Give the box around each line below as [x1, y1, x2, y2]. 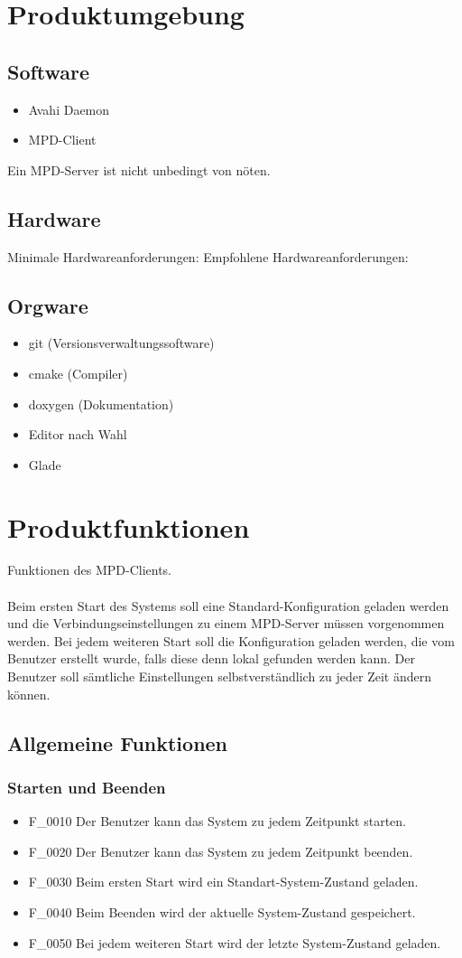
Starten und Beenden [7, 775, 166, 798]
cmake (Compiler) [28, 363, 128, 382]
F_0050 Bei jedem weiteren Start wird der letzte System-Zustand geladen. [28, 933, 441, 952]
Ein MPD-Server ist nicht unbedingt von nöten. [7, 160, 271, 179]
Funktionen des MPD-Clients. [7, 560, 171, 579]
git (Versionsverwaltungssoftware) [28, 333, 215, 352]
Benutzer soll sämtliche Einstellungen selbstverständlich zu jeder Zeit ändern [7, 667, 431, 686]
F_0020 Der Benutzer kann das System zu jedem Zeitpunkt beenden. [28, 841, 413, 860]
